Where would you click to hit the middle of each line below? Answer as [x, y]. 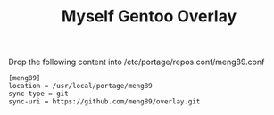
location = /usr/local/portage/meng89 [80, 86]
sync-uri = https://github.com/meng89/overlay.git [104, 102]
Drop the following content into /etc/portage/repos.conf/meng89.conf [137, 62]
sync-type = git [38, 94]
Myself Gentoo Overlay [149, 16]
